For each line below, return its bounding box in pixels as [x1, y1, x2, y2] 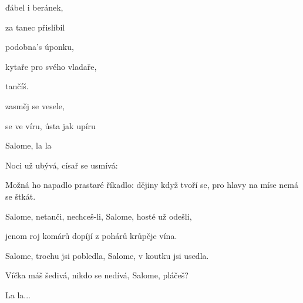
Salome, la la [5, 139, 52, 151]
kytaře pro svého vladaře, [5, 60, 97, 72]
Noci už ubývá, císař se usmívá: [5, 159, 118, 171]
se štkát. [5, 190, 36, 202]
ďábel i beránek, [5, 1, 63, 13]
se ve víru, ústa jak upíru [5, 119, 96, 132]
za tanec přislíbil [5, 21, 65, 33]
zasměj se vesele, [5, 99, 65, 112]
